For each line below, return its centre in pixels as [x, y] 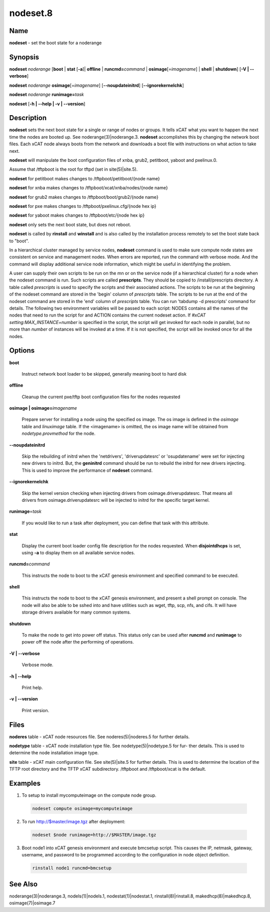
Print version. [35, 710]
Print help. [32, 688]
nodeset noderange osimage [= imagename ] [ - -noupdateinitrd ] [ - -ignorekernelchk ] [97, 85]
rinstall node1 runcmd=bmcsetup [72, 868]
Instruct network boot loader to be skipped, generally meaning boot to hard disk [104, 374]
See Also [23, 884]
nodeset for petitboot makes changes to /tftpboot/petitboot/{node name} [84, 178]
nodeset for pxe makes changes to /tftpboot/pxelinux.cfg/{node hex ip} [83, 206]
